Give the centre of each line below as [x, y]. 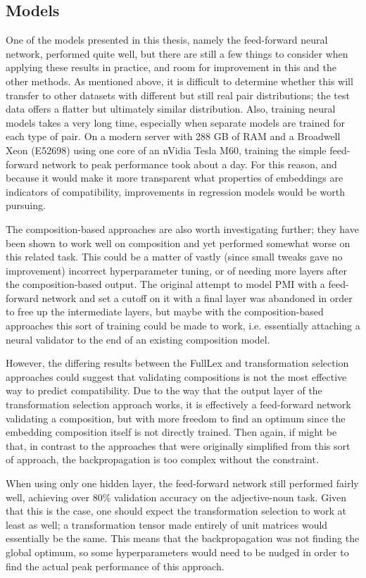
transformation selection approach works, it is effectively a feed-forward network [178, 404]
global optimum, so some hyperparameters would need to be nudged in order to [177, 552]
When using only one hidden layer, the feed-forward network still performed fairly [182, 483]
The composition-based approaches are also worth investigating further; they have [182, 228]
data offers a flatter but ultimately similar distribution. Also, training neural [171, 109]
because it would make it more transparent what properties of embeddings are [175, 178]
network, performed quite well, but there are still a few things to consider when [177, 53]
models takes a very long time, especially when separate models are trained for [175, 122]
